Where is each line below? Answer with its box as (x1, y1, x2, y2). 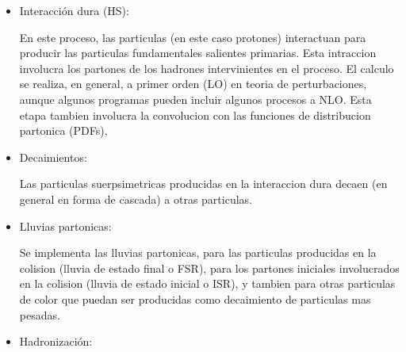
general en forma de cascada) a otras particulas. (19, 190, 252, 207)
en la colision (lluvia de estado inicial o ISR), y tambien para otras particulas (19, 275, 396, 292)
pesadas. (19, 306, 60, 323)
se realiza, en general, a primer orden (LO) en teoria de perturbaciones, (19, 75, 367, 92)
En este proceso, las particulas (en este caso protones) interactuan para (19, 29, 366, 45)
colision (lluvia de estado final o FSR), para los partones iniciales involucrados (19, 259, 400, 276)
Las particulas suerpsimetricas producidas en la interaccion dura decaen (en (19, 175, 388, 192)
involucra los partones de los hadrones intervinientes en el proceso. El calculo (19, 59, 394, 76)
